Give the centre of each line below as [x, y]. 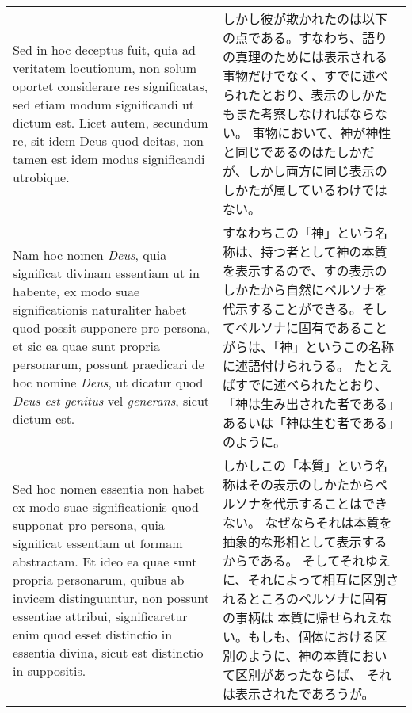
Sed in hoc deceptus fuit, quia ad [104, 50]
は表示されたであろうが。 [299, 694]
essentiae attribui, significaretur [100, 616]
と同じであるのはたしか [292, 152]
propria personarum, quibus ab [99, 579]
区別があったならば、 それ [314, 675]
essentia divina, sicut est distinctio [108, 652]
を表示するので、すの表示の [305, 271]
